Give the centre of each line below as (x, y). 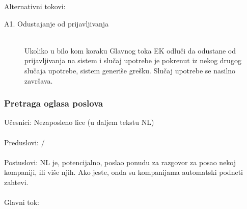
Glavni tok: (22, 202)
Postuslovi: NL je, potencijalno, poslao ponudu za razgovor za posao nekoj (120, 162)
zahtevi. (16, 182)
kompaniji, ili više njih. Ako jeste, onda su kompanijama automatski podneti (123, 172)
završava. (39, 80)
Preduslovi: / (24, 142)
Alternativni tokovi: (35, 6)
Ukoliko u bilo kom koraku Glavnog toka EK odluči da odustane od (130, 50)
